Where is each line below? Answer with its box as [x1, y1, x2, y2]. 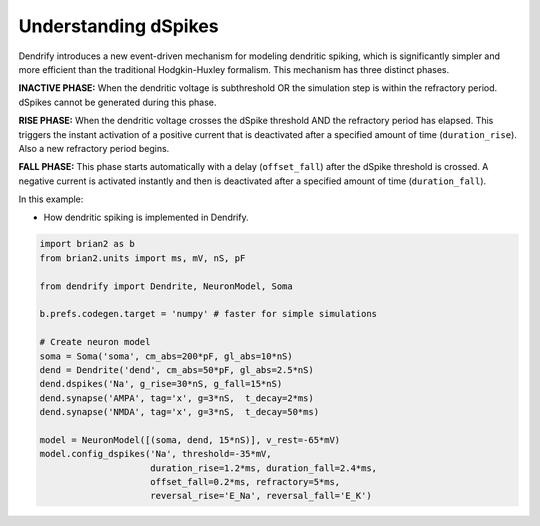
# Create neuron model [39, 336, 151, 348]
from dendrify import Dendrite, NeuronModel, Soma [39, 280, 294, 292]
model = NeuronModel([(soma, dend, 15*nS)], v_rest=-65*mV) [39, 434, 341, 445]
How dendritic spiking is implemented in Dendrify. [43, 211, 249, 224]
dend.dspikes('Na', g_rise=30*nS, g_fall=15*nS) [39, 378, 283, 390]
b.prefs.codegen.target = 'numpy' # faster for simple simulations [39, 308, 378, 320]
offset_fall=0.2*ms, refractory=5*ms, [150, 476, 341, 488]
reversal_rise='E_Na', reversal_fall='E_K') [150, 490, 372, 502]
